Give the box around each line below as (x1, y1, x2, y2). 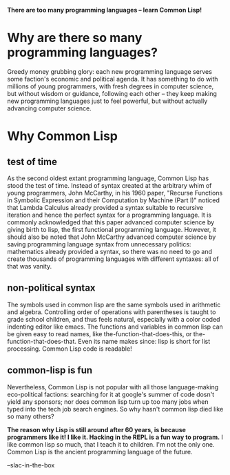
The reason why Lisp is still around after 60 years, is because (7, 425, 186, 434)
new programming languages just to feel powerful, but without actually (7, 97, 208, 105)
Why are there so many (7, 30, 143, 46)
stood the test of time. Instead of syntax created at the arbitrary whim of (7, 181, 212, 189)
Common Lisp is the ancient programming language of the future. (7, 447, 193, 456)
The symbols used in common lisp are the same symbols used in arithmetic (7, 300, 221, 309)
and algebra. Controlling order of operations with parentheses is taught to (7, 307, 216, 316)
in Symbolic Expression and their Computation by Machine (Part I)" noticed (7, 196, 220, 204)
